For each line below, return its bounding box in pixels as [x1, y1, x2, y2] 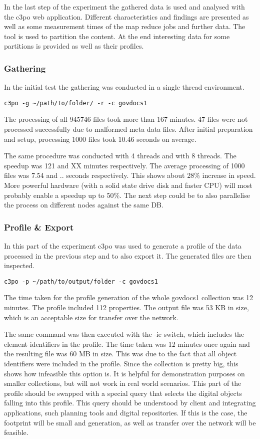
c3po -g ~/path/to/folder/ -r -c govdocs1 [4, 99, 147, 107]
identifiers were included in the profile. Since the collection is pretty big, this [4, 358, 238, 368]
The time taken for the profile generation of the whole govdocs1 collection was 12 [4, 292, 253, 303]
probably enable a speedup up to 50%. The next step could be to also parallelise [4, 189, 250, 200]
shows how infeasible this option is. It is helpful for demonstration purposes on [4, 368, 245, 378]
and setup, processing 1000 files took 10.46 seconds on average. [4, 133, 196, 144]
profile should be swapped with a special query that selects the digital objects [4, 387, 242, 398]
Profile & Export [4, 221, 74, 233]
